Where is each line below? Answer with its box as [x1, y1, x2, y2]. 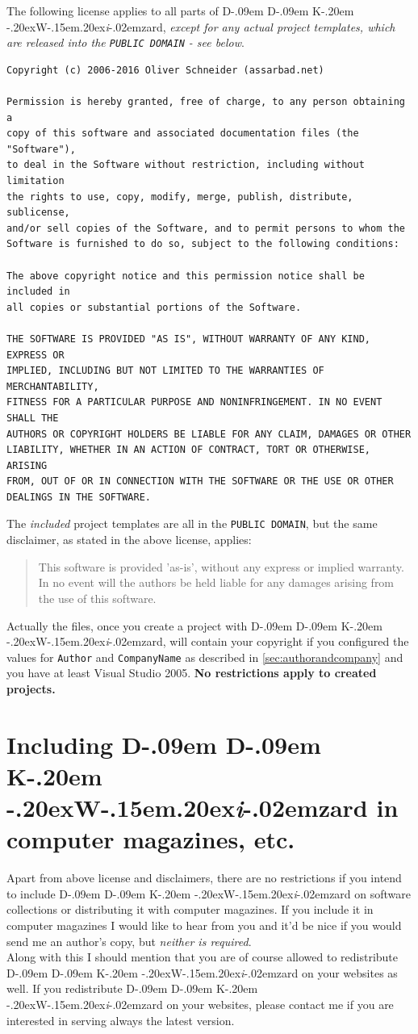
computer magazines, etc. [6, 823, 295, 856]
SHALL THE [6, 412, 59, 424]
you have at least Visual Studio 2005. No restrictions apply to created [6, 664, 377, 681]
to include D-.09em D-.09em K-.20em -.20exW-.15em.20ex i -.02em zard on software [6, 885, 412, 902]
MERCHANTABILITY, [6, 380, 99, 392]
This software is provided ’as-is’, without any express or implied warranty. [38, 558, 404, 575]
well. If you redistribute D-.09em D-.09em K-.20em [6, 980, 258, 997]
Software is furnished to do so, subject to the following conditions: [6, 238, 399, 250]
